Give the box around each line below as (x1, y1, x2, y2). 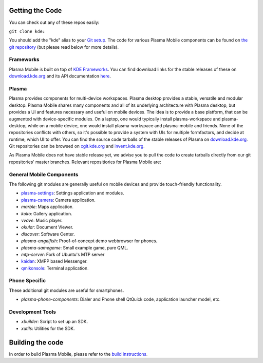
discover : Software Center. (21, 231, 75, 237)
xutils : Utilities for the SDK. (21, 325, 75, 331)
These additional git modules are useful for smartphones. (9, 287, 124, 293)
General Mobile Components (9, 171, 78, 178)
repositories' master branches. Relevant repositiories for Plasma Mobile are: (9, 159, 162, 165)
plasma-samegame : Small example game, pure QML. (21, 245, 129, 250)
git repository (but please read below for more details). (9, 44, 119, 50)
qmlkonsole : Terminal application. (21, 265, 89, 271)
